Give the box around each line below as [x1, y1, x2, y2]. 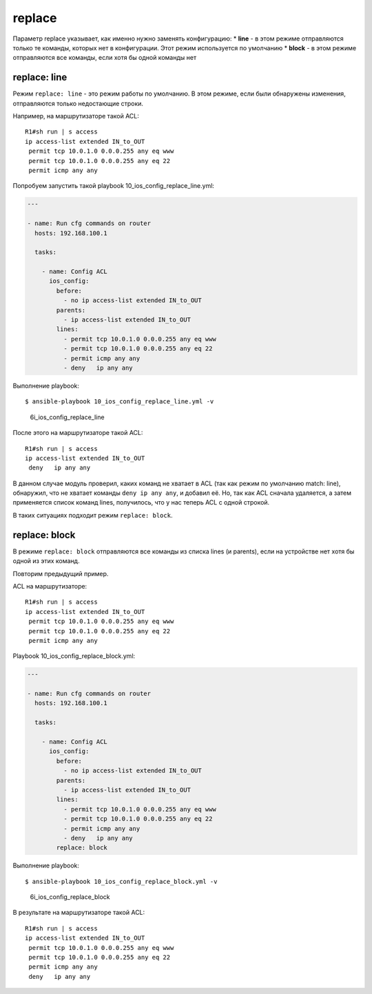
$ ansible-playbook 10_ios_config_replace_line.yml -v [25, 398, 214, 405]
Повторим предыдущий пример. [12, 569, 109, 578]
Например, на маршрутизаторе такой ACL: [12, 112, 139, 120]
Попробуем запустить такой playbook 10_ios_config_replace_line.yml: [12, 182, 215, 190]
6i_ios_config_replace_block [30, 893, 110, 901]
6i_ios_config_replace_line [30, 413, 105, 421]
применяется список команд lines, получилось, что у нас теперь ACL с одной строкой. [12, 498, 270, 507]
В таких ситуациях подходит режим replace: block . [12, 511, 173, 519]
